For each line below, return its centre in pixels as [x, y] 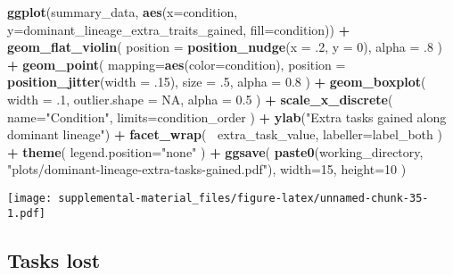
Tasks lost [54, 259]
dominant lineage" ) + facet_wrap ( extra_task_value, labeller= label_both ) [225, 134]
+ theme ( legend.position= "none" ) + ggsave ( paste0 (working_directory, [215, 151]
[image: [30, 198]
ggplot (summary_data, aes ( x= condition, [123, 12]
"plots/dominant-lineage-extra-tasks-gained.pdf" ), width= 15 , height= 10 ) [207, 169]
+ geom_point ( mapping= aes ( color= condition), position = [177, 64]
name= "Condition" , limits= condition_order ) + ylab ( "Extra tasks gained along [227, 117]
